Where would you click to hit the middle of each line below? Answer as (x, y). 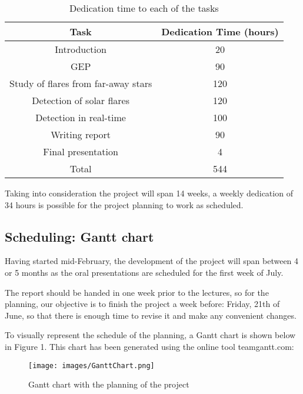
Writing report (81, 134)
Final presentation (81, 151)
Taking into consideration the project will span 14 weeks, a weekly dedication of (149, 193)
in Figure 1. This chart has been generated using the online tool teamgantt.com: (149, 346)
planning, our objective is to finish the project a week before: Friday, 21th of (142, 304)
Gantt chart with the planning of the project (109, 384)
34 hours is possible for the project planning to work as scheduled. (124, 204)
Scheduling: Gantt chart (79, 236)
